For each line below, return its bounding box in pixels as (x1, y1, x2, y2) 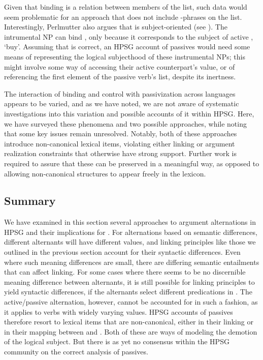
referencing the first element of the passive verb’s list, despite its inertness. (4, 71, 236, 82)
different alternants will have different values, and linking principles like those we (4, 236, 256, 247)
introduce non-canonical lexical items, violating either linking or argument (4, 138, 235, 148)
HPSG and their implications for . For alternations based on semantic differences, (4, 226, 257, 237)
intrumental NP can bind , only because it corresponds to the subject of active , (4, 31, 253, 42)
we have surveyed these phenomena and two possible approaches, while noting (4, 118, 247, 129)
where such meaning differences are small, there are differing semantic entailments (4, 256, 259, 267)
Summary (4, 193, 56, 208)
